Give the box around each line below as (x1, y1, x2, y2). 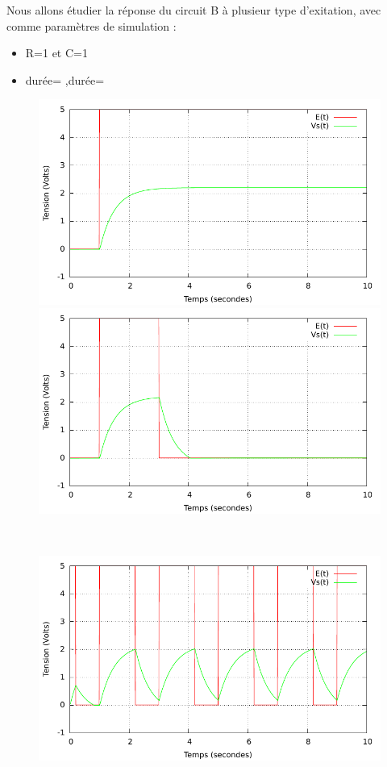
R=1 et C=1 (25, 44, 88, 61)
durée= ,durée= (25, 71, 105, 88)
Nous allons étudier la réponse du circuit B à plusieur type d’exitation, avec (6, 2, 381, 18)
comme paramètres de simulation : (6, 17, 177, 34)
